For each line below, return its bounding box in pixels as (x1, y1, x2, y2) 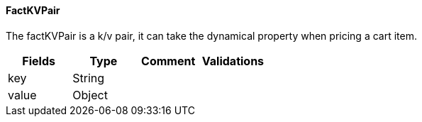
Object (72, 87, 108, 102)
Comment (141, 53, 196, 68)
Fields (22, 53, 55, 68)
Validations (201, 53, 265, 68)
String (72, 70, 105, 85)
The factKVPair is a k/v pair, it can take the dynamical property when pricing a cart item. (6, 29, 417, 42)
